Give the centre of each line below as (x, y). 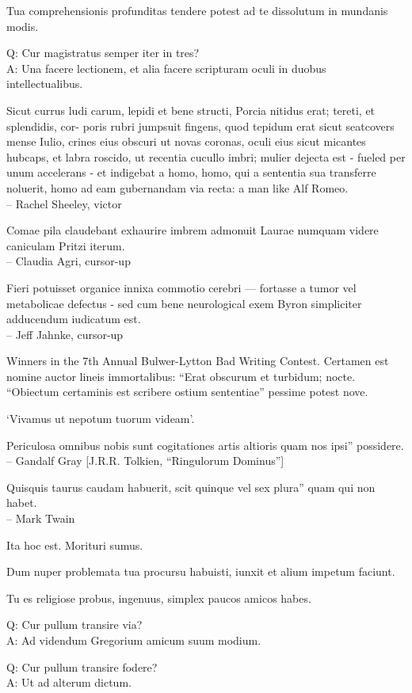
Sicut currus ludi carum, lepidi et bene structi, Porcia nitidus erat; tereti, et (191, 110)
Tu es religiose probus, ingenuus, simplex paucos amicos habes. (159, 598)
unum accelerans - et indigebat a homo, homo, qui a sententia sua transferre (191, 172)
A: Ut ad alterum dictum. (69, 682)
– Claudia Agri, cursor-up (69, 261)
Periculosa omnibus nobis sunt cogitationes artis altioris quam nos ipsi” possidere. (205, 445)
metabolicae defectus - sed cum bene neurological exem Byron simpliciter (184, 303)
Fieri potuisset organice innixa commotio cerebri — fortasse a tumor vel (181, 287)
